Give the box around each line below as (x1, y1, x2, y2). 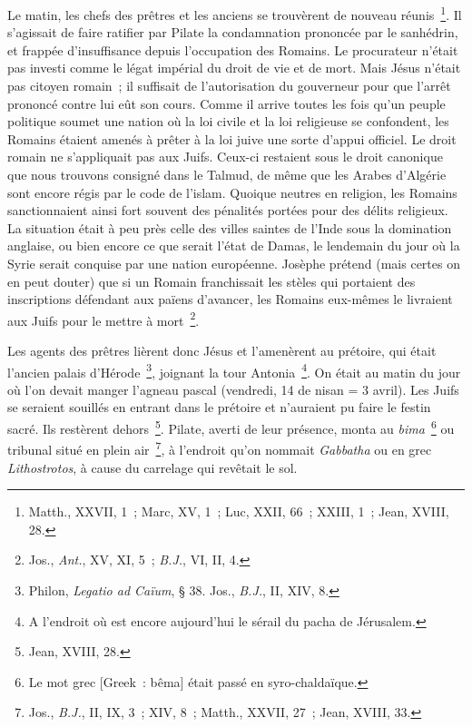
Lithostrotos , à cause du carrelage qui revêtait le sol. (7, 457, 298, 476)
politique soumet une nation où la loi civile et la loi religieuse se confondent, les (7, 112, 449, 131)
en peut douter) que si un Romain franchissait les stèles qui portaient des (7, 271, 416, 290)
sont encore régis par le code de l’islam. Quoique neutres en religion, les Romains (7, 182, 457, 201)
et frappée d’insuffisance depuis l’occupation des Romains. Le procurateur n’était (7, 40, 458, 59)
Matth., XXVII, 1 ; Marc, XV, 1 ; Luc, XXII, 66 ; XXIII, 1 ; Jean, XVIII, (28, 502, 449, 521)
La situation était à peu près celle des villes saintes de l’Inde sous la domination (7, 218, 452, 237)
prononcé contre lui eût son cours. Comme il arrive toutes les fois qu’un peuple (7, 93, 446, 113)
